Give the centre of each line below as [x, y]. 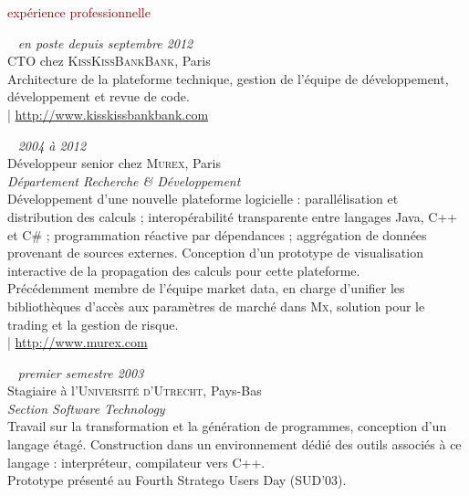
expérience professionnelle [79, 12]
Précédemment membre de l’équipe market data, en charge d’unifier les [206, 288]
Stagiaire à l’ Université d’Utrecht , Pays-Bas [135, 390]
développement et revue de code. [99, 96]
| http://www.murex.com [78, 342]
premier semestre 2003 [81, 372]
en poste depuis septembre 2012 [105, 42]
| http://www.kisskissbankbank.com [108, 114]
